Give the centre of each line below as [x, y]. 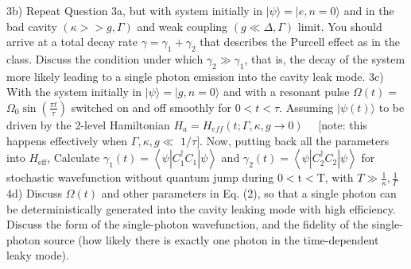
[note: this [343, 124]
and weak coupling [182, 26]
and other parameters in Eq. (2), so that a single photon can [249, 192]
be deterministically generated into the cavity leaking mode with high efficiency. [201, 208]
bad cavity [32, 26]
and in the [369, 10]
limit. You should [340, 26]
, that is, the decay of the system [325, 58]
